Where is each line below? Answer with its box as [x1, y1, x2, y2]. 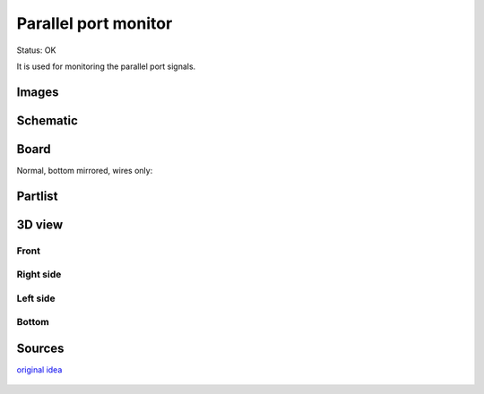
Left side [16, 292, 56, 304]
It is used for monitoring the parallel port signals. [16, 61, 196, 72]
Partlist [16, 188, 58, 203]
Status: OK [16, 45, 56, 56]
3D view [16, 217, 64, 232]
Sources [16, 340, 65, 355]
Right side [16, 269, 62, 281]
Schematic [16, 113, 78, 128]
